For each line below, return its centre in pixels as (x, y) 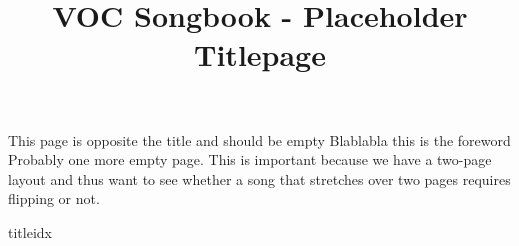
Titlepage (260, 54)
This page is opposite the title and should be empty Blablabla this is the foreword (259, 139)
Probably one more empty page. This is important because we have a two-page (250, 159)
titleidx (30, 231)
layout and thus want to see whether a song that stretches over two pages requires (259, 178)
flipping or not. (54, 198)
